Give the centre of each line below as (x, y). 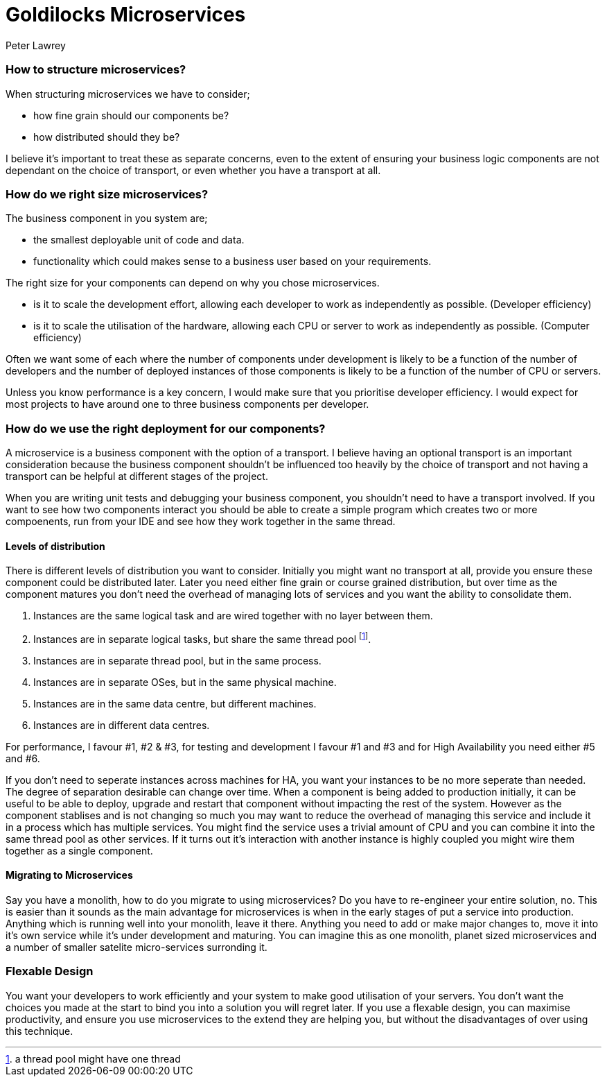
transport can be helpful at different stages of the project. (137, 476)
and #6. (23, 758)
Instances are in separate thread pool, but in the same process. (177, 660)
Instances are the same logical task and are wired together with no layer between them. (233, 616)
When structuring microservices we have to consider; (128, 94)
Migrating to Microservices (69, 875)
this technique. (39, 1031)
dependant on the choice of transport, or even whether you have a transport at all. (193, 170)
